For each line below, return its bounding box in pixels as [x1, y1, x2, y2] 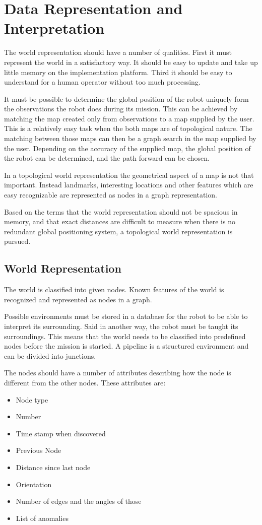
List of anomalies [16, 512, 69, 523]
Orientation [16, 479, 52, 489]
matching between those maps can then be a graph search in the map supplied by [4, 133, 256, 144]
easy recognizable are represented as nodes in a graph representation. [4, 189, 217, 200]
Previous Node [16, 445, 61, 455]
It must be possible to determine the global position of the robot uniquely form [4, 93, 249, 104]
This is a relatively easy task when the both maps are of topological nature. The [4, 123, 252, 134]
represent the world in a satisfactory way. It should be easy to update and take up [4, 56, 258, 67]
